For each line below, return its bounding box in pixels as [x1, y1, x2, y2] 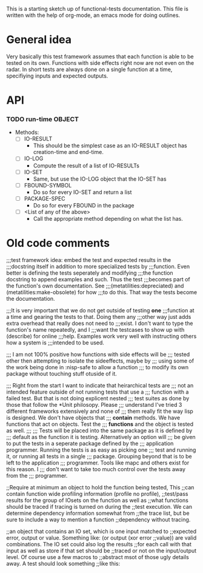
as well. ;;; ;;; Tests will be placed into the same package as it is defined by [6, 427, 193, 434]
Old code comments [6, 236, 110, 250]
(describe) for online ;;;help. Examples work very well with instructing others [6, 332, 197, 340]
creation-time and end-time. [33, 149, 104, 156]
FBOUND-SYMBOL [24, 181, 72, 189]
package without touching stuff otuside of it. [6, 370, 117, 377]
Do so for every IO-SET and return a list [33, 188, 132, 196]
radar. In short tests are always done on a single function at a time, [6, 65, 173, 73]
